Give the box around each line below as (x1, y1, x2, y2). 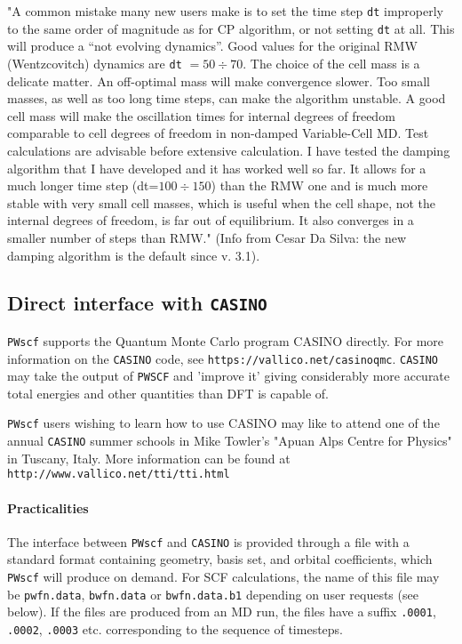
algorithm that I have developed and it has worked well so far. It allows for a (7, 158, 426, 177)
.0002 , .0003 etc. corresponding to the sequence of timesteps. (7, 620, 344, 639)
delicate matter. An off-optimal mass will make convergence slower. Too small (7, 71, 430, 90)
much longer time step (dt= (7, 176, 159, 195)
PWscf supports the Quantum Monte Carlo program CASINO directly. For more (7, 331, 444, 350)
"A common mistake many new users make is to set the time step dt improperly (7, 2, 443, 20)
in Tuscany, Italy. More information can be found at (7, 448, 291, 467)
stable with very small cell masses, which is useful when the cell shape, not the (7, 193, 436, 212)
